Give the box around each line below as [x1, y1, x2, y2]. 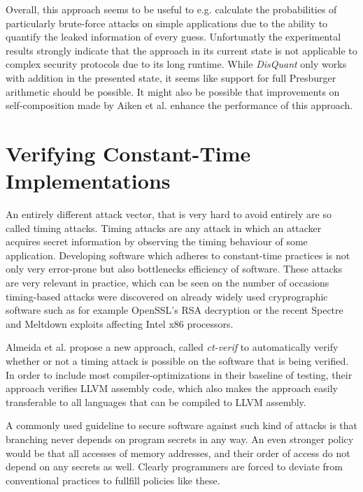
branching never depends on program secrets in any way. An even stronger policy [6, 431, 354, 446]
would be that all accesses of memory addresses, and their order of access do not [6, 445, 350, 460]
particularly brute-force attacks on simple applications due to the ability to [6, 15, 328, 30]
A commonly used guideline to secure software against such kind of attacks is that [6, 418, 358, 433]
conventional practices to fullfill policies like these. [6, 472, 220, 487]
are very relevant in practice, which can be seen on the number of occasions [6, 275, 329, 290]
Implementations [6, 166, 171, 195]
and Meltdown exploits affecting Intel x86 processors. [6, 316, 234, 331]
